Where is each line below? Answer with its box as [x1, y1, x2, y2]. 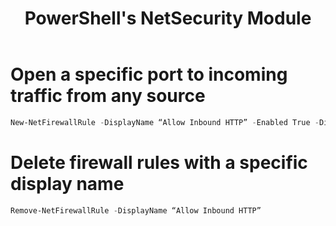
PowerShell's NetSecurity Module [24, 7, 312, 30]
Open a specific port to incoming [10, 63, 288, 86]
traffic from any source [10, 85, 206, 107]
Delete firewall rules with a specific [10, 152, 308, 174]
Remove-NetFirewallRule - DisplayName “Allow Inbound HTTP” [10, 205, 262, 216]
